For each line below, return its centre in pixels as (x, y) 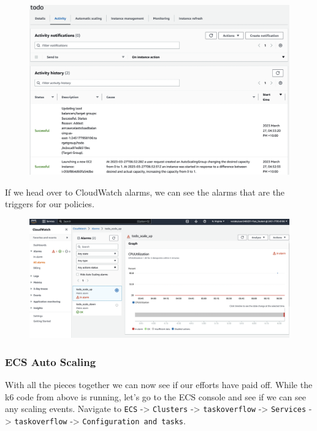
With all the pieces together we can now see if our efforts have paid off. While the (159, 385)
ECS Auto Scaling (51, 361)
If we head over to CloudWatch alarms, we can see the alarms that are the (145, 192)
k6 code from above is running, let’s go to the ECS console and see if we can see (155, 396)
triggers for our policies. (50, 204)
